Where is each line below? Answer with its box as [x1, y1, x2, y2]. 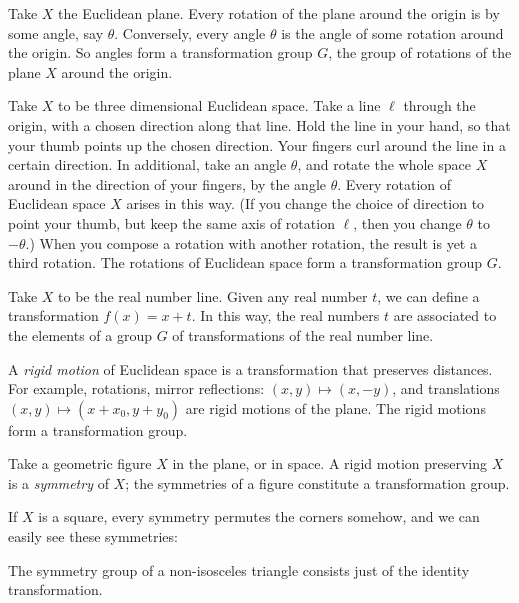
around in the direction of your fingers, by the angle [8, 173, 326, 194]
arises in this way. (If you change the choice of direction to [126, 193, 485, 214]
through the [403, 95, 476, 116]
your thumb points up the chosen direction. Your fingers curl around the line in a [8, 134, 506, 155]
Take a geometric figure [8, 453, 152, 474]
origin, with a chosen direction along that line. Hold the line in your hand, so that [8, 114, 511, 135]
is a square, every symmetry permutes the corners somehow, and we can [38, 506, 480, 527]
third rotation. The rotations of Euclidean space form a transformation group [8, 252, 483, 273]
